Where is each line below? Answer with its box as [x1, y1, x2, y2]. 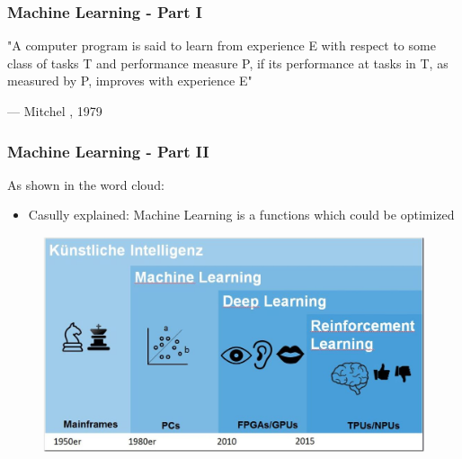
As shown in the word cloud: [7, 175, 164, 193]
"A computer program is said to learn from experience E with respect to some [7, 36, 436, 55]
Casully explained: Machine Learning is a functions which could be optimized [28, 205, 455, 224]
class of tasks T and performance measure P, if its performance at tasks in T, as [7, 53, 449, 72]
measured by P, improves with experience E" [7, 71, 253, 90]
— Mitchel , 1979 [7, 102, 102, 120]
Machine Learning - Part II [7, 139, 209, 162]
